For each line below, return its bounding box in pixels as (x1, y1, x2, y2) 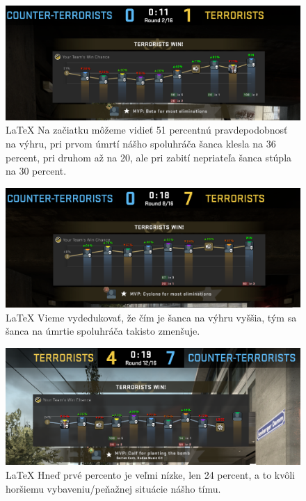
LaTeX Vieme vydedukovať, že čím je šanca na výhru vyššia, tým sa (6, 310, 297, 324)
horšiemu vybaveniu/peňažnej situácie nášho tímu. (6, 481, 221, 495)
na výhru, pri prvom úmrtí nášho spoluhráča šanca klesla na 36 (6, 136, 276, 150)
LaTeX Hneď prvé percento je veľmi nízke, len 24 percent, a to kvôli (6, 467, 295, 482)
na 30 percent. (6, 164, 67, 178)
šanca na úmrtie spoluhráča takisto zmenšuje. (6, 324, 200, 338)
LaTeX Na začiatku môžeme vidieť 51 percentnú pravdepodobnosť (6, 122, 288, 137)
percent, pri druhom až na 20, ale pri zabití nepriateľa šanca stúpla (6, 150, 292, 164)
